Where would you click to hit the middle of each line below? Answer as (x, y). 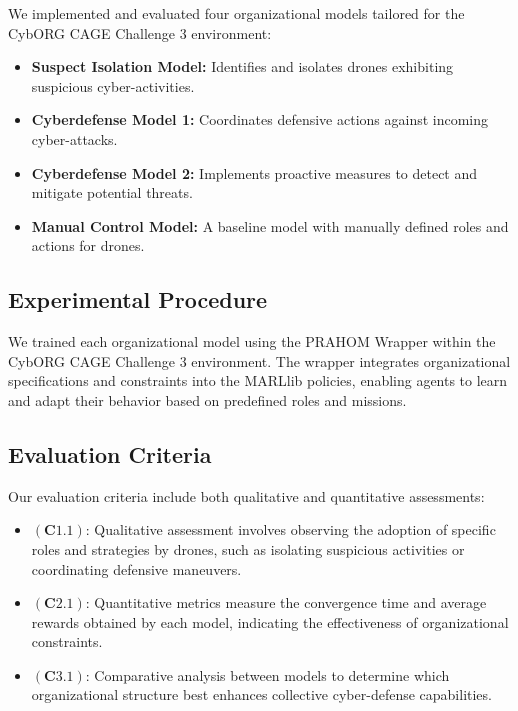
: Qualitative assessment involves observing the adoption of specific (290, 529)
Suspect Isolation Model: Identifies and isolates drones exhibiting (242, 66)
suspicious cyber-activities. (113, 85)
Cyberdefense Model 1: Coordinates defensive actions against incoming (260, 119)
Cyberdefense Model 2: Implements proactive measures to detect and (254, 172)
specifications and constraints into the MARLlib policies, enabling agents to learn (258, 380)
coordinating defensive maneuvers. (136, 568)
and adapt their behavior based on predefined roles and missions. (207, 399)
